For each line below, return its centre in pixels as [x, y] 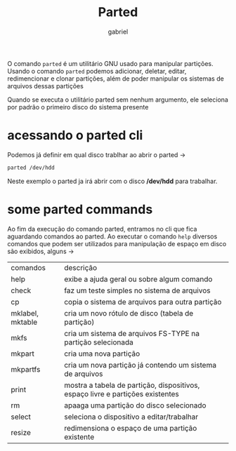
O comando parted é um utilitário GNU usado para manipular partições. [111, 63]
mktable [24, 322]
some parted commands [80, 209]
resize [21, 432]
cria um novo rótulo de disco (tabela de [129, 313]
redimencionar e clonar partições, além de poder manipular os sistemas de [116, 79]
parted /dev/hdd [31, 168]
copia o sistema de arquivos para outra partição [143, 302]
